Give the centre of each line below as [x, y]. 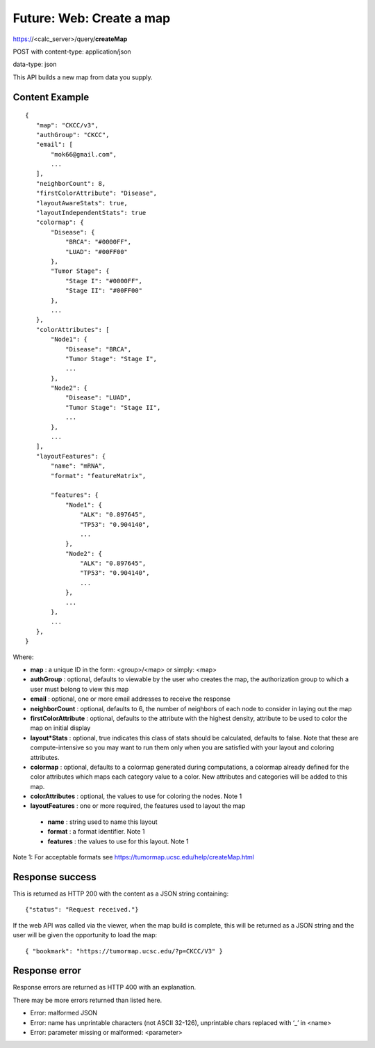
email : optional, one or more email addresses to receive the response [130, 699]
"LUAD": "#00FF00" [97, 252]
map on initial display [60, 728]
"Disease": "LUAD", [98, 398]
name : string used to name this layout [102, 822]
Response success [55, 877]
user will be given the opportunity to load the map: [85, 935]
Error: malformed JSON [64, 1013]
